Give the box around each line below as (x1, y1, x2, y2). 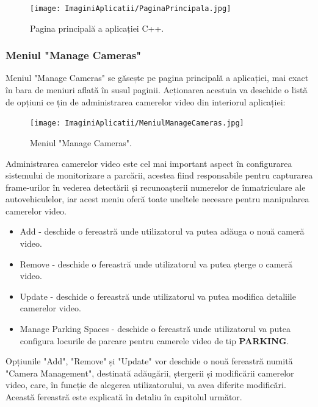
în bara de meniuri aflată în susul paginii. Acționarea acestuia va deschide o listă (5, 83, 308, 96)
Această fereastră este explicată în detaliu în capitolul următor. (5, 391, 242, 403)
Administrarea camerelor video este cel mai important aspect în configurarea (5, 157, 292, 169)
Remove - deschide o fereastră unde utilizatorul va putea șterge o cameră (20, 257, 293, 270)
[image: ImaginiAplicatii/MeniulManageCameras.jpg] (30, 119, 244, 128)
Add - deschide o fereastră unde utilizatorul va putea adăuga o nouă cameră (20, 225, 305, 238)
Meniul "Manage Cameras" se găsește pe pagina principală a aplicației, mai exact (5, 71, 309, 84)
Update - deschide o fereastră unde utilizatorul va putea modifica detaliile (20, 289, 296, 302)
